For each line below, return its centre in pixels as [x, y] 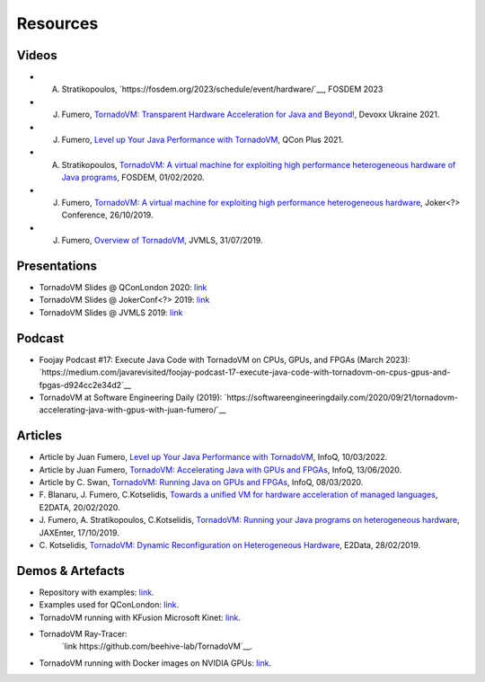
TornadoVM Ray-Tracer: [83, 634]
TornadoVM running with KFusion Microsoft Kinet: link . [140, 617]
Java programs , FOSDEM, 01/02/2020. [133, 177]
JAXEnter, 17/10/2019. [79, 532]
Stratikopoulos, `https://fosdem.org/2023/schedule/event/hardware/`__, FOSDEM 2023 [222, 89]
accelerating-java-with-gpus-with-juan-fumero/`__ [132, 410]
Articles [40, 436]
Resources [57, 23]
